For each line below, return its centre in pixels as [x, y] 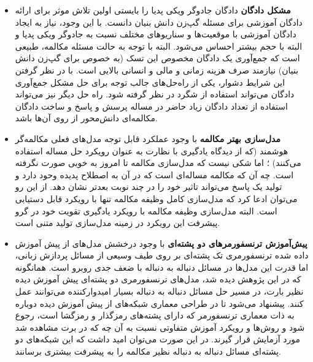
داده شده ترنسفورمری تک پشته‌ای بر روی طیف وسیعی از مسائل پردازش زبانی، [162, 255]
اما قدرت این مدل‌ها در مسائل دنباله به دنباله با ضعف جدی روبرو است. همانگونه [162, 267]
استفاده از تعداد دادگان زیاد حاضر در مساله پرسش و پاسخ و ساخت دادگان [151, 106]
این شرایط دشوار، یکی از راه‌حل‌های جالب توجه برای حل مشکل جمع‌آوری [150, 82]
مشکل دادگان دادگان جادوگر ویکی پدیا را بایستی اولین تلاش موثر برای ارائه [153, 10]
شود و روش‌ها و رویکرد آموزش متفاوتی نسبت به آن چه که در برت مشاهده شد [160, 327]
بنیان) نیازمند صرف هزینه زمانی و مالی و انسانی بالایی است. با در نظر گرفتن [157, 70]
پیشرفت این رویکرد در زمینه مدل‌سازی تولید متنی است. [118, 223]
